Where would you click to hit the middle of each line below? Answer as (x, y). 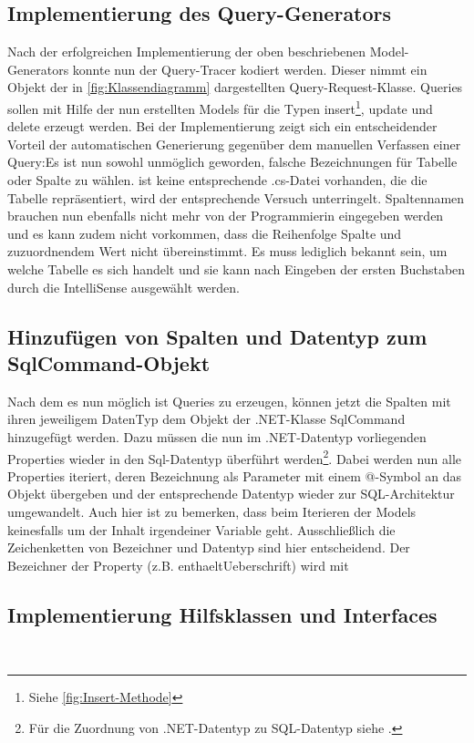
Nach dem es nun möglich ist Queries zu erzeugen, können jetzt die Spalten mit (229, 401)
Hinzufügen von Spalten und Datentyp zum (217, 336)
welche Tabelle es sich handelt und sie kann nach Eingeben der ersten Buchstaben (237, 268)
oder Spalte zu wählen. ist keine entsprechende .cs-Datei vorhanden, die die (217, 180)
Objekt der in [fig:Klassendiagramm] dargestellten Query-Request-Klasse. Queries (235, 87)
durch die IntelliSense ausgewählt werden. (124, 287)
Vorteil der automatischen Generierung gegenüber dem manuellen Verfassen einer (234, 144)
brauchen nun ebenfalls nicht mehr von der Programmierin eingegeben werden (226, 216)
